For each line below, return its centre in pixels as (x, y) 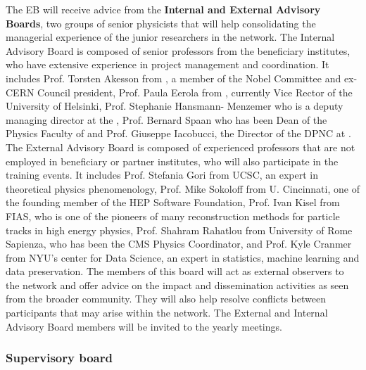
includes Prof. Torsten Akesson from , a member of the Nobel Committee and (173, 78)
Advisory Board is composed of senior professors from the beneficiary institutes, (178, 50)
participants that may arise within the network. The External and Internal (167, 313)
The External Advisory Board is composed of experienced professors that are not (181, 147)
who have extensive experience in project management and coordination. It (168, 64)
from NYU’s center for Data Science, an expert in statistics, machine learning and (183, 257)
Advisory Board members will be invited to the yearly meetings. (144, 326)
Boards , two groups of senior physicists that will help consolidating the (161, 23)
